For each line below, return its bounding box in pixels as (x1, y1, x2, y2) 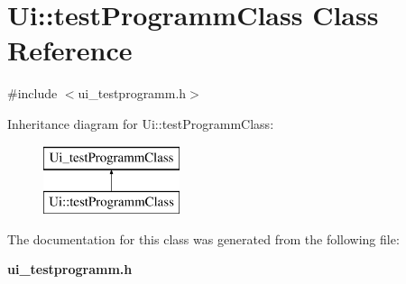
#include (7, 84, 58, 103)
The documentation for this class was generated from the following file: (7, 229, 400, 248)
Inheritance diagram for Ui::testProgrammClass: (7, 114, 274, 133)
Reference (7, 32, 133, 69)
